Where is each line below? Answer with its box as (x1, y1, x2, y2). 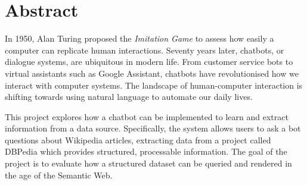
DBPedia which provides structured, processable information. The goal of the (5, 145, 287, 158)
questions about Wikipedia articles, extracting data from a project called (5, 133, 271, 146)
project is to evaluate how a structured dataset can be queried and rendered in (5, 157, 292, 170)
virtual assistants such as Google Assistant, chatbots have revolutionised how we (5, 67, 299, 79)
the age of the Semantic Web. (5, 168, 113, 181)
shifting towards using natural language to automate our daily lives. (5, 90, 253, 103)
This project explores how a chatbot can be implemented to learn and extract (5, 110, 289, 123)
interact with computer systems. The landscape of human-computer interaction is (5, 79, 303, 91)
